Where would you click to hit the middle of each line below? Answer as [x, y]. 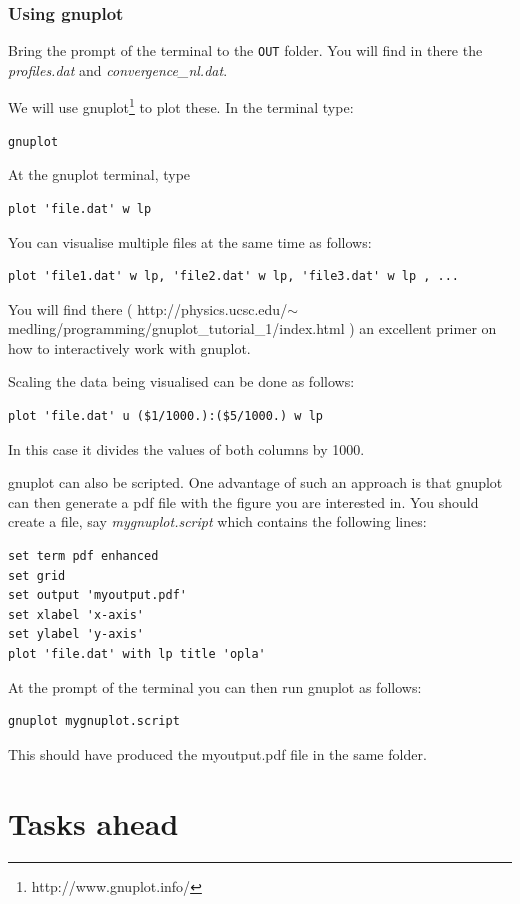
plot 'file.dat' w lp [80, 208]
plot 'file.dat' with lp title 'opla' [137, 654]
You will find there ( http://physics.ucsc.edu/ [148, 308]
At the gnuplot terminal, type [99, 174]
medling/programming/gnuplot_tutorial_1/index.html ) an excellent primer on [252, 328]
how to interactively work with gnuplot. [129, 347]
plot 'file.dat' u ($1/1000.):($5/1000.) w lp [165, 416]
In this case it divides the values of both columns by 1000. [186, 448]
